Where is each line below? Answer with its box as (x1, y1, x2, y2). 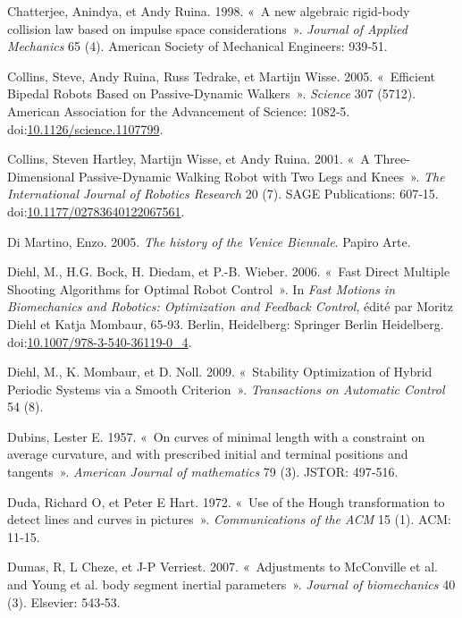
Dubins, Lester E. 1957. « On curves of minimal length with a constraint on (7, 427, 425, 445)
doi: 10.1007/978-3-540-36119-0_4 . (7, 332, 192, 351)
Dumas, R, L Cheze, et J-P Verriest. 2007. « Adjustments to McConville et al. (7, 557, 438, 576)
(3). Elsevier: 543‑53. (7, 592, 121, 611)
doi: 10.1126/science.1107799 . (7, 119, 164, 138)
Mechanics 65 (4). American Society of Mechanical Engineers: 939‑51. (7, 37, 388, 55)
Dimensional (7, 166, 75, 185)
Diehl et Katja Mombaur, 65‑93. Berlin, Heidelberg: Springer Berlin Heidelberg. (7, 314, 444, 333)
